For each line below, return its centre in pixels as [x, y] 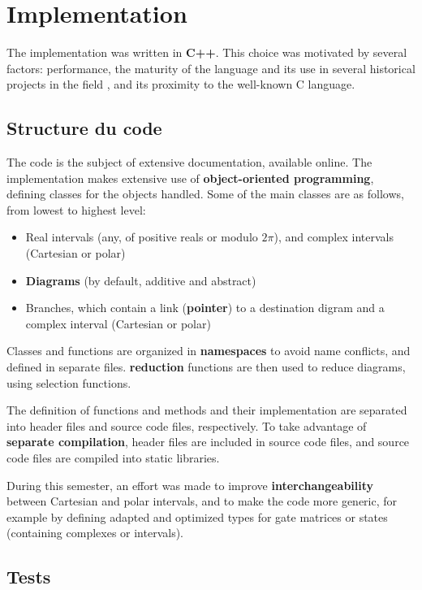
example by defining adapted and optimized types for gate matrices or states [197, 516]
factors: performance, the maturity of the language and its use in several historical [211, 68]
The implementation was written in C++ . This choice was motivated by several [207, 52]
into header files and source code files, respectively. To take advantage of [187, 425]
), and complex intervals [334, 237]
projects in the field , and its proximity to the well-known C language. [181, 84]
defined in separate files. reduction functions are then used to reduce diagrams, [206, 367]
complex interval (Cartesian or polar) [118, 323]
